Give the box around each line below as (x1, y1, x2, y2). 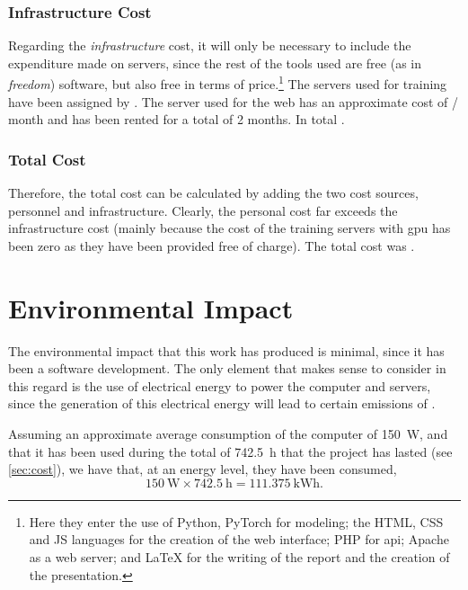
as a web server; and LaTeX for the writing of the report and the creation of (29, 547, 450, 566)
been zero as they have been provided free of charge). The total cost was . (8, 236, 415, 255)
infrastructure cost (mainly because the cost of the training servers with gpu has (8, 219, 451, 237)
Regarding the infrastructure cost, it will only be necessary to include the (8, 36, 411, 55)
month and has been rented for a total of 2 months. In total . (8, 110, 345, 129)
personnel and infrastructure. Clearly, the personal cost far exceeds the (8, 201, 398, 219)
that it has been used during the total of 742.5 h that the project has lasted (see (8, 442, 453, 460)
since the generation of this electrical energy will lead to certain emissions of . (8, 394, 436, 413)
